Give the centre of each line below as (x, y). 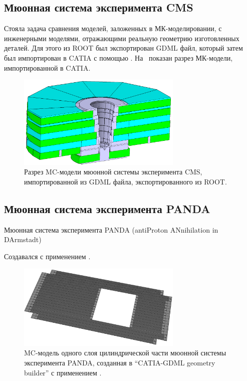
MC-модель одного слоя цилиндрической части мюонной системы (125, 353)
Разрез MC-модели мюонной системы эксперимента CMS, (113, 172)
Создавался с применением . (47, 256)
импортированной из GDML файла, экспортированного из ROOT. (126, 182)
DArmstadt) (23, 239)
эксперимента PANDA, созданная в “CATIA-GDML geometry (120, 363)
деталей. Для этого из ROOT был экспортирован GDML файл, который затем (124, 48)
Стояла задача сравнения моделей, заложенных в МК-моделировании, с (113, 28)
